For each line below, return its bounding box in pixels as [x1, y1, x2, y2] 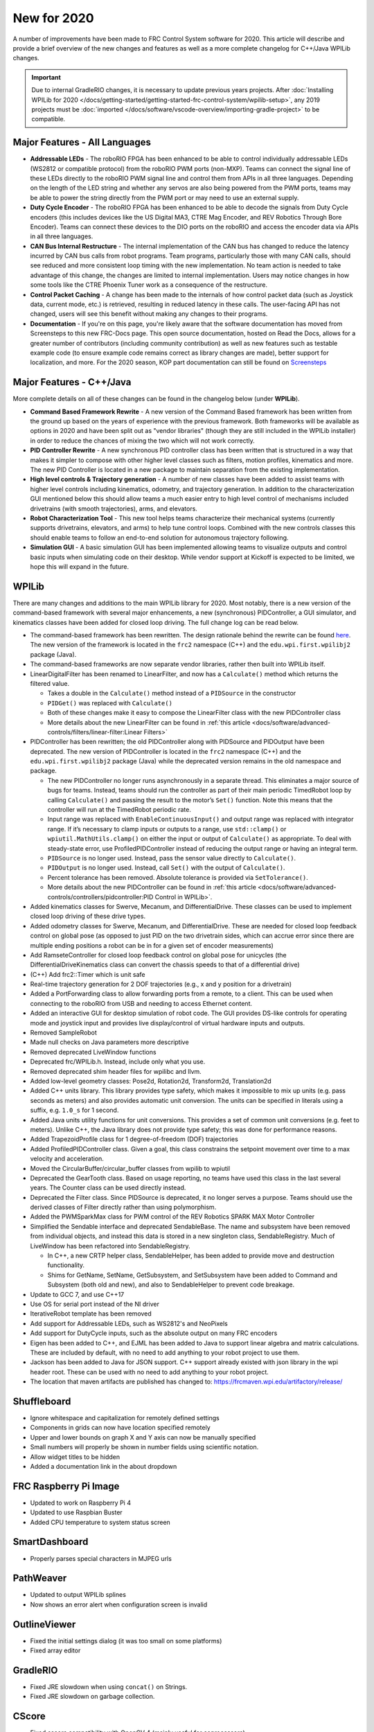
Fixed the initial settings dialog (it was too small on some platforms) [30, 1636, 222, 1645]
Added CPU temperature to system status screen [30, 1518, 171, 1526]
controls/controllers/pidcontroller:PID [47, 892, 154, 901]
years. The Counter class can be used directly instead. [30, 1183, 186, 1192]
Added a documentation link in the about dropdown [30, 1462, 177, 1470]
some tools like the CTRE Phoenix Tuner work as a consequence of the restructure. [30, 281, 268, 289]
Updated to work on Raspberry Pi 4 [30, 1499, 132, 1507]
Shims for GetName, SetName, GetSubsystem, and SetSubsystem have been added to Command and [47, 1271, 337, 1279]
